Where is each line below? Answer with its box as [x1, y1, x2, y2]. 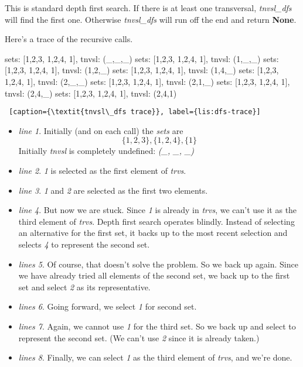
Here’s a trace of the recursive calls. [5, 33, 133, 45]
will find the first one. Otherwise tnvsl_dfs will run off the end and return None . [5, 13, 297, 25]
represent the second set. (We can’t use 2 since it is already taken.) [18, 331, 260, 344]
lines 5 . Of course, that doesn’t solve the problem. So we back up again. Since [18, 258, 298, 270]
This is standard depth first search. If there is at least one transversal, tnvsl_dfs [5, 2, 292, 13]
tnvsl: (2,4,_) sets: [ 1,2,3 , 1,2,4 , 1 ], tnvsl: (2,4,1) [5, 87, 177, 99]
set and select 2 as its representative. [18, 280, 151, 293]
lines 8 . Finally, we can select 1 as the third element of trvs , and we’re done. [18, 351, 292, 363]
